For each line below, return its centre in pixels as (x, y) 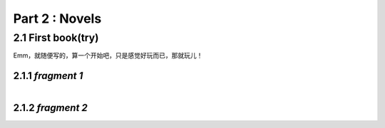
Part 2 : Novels (57, 18)
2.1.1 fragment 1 (48, 76)
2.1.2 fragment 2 (51, 108)
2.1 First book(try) (56, 38)
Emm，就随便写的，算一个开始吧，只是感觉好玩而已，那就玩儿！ (108, 55)
